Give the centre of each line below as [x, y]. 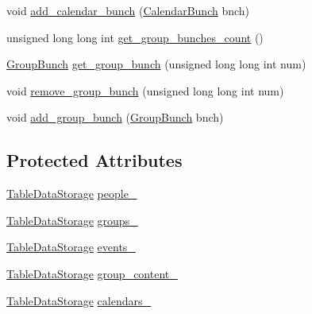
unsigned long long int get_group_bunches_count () [135, 37]
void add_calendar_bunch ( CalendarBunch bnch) [128, 10]
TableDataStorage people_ [72, 194]
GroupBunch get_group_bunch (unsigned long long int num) [156, 64]
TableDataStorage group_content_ [92, 273]
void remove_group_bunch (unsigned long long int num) [145, 90]
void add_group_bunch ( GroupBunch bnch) [115, 117]
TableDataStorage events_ [71, 247]
